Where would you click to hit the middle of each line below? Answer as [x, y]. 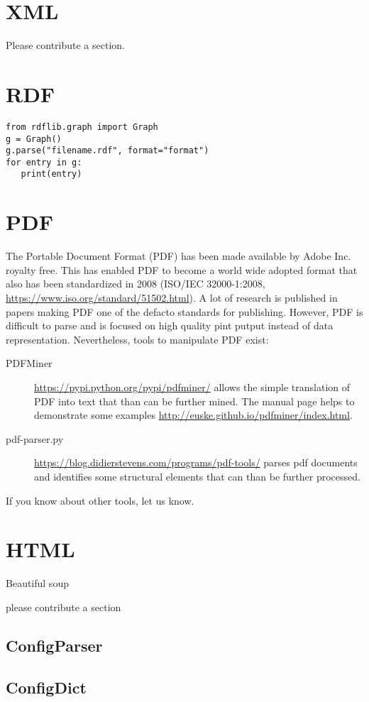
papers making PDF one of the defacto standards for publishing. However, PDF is [184, 311]
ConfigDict [46, 687]
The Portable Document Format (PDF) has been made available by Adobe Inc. [178, 256]
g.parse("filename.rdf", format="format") [108, 151]
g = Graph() [34, 139]
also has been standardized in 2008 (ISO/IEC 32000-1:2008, [136, 284]
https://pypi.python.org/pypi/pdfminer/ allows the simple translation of [192, 387]
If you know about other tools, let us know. [100, 500]
